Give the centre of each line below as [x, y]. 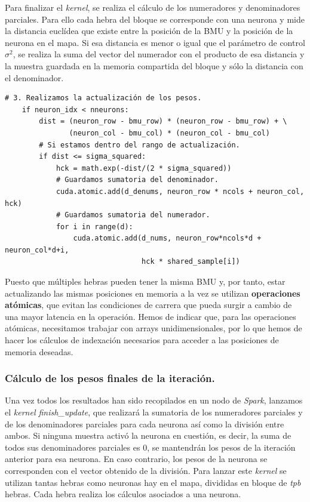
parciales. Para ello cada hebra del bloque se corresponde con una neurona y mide [155, 19]
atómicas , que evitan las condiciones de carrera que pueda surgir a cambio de [148, 305]
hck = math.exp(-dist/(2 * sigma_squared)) [144, 168]
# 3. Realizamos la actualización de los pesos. [103, 98]
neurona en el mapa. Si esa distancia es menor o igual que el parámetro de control [155, 42]
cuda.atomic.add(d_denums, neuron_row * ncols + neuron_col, [180, 191]
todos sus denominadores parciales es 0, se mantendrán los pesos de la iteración [150, 447]
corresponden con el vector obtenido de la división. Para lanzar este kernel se [146, 470]
